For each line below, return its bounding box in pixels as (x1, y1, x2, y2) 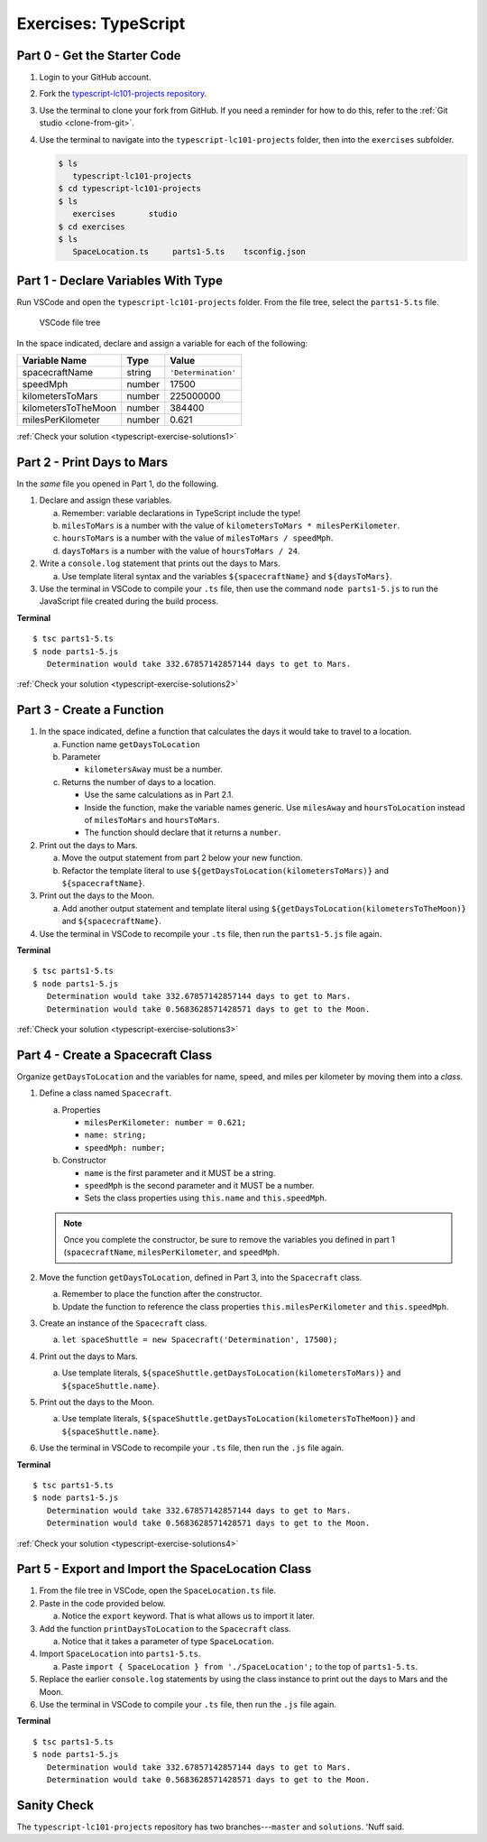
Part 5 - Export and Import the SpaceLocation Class (16, 1561, 312, 1577)
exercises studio (72, 208, 178, 219)
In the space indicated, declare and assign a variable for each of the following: (16, 338, 308, 348)
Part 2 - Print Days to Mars (16, 454, 169, 469)
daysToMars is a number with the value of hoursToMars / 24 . (61, 545, 300, 556)
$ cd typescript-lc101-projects (58, 183, 202, 194)
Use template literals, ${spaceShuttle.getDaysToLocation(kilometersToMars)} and (61, 1367, 401, 1378)
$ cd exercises (58, 221, 125, 232)
